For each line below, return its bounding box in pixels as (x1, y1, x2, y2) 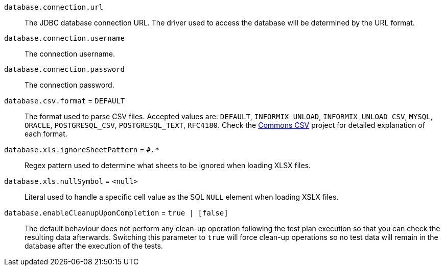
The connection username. (25, 49, 115, 58)
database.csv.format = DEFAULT (4, 96, 125, 105)
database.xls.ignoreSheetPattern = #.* (4, 145, 159, 154)
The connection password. (25, 80, 114, 89)
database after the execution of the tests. (25, 241, 163, 250)
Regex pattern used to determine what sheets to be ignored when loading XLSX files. (25, 161, 311, 170)
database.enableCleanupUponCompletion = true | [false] (4, 208, 228, 217)
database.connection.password (4, 65, 125, 73)
